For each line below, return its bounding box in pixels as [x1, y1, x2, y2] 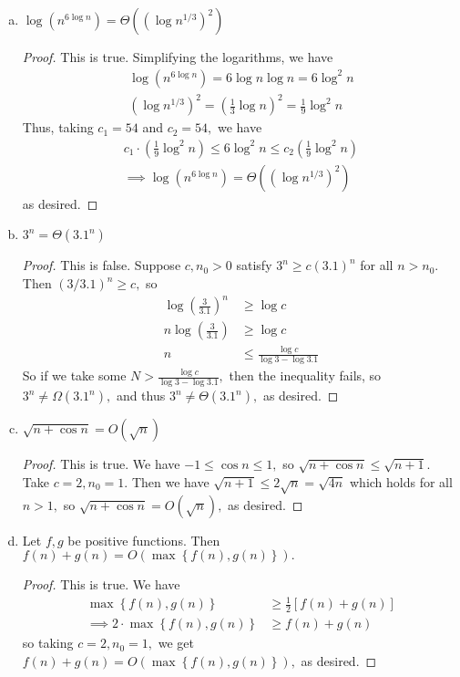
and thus [116, 386, 166, 405]
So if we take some [22, 366, 127, 385]
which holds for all [349, 472, 453, 491]
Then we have [131, 472, 210, 491]
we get [158, 633, 195, 652]
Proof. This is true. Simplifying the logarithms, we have [22, 47, 333, 66]
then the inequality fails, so [229, 366, 382, 385]
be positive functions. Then [67, 530, 220, 549]
